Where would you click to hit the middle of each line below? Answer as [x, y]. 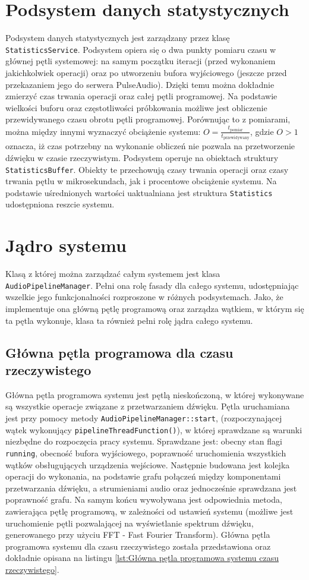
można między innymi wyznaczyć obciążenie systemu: [103, 131]
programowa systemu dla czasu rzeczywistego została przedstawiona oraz [138, 546]
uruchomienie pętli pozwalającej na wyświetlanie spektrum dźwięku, [130, 523]
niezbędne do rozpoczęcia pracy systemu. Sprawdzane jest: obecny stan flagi [144, 441]
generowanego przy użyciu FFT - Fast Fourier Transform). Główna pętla [138, 535]
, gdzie [262, 131]
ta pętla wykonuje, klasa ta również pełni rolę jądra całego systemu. [129, 320]
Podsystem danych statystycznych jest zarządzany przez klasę [118, 38]
